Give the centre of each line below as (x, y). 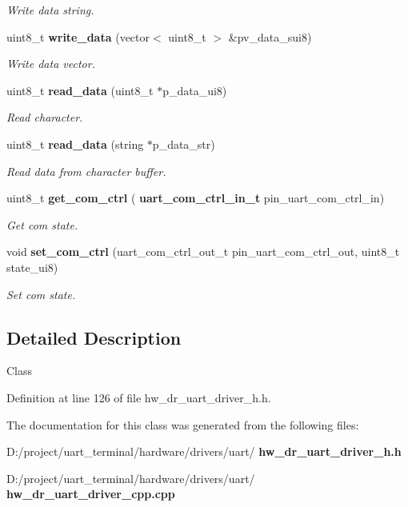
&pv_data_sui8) (270, 36)
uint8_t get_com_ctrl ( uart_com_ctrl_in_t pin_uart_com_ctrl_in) (196, 198)
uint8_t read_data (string (75, 144)
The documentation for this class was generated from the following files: (183, 424)
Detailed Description (94, 337)
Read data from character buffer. (86, 171)
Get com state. (42, 224)
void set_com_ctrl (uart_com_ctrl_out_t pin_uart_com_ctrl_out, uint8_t (203, 252)
